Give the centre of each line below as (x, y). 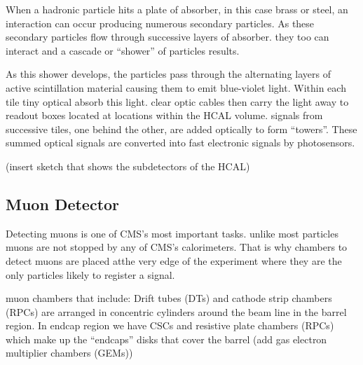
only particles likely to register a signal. (90, 274)
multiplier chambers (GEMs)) (69, 353)
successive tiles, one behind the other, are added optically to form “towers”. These (181, 129)
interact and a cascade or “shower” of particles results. (123, 50)
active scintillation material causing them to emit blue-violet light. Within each (176, 87)
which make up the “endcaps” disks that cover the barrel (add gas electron (166, 339)
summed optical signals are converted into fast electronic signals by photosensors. (180, 143)
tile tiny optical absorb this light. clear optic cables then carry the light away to (177, 101)
